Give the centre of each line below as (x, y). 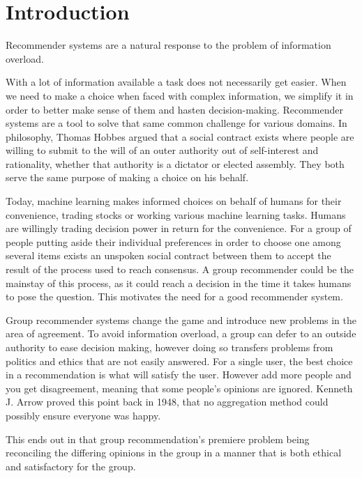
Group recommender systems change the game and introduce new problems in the (181, 319)
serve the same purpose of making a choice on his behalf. (127, 177)
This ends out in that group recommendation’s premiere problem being (158, 439)
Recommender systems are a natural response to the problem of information (168, 45)
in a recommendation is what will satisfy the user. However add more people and (179, 375)
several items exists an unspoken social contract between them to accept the (168, 255)
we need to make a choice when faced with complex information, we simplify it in (180, 95)
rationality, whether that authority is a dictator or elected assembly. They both (175, 163)
